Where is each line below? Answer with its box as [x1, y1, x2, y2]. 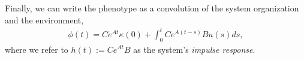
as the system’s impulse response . [133, 43, 255, 55]
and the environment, [5, 13, 84, 26]
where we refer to [5, 43, 68, 55]
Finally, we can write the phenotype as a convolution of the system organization [5, 2, 299, 14]
